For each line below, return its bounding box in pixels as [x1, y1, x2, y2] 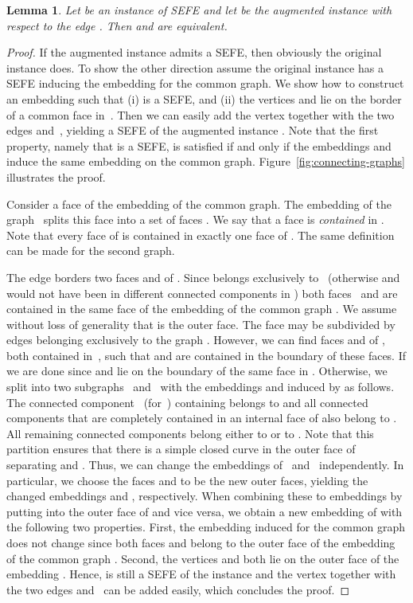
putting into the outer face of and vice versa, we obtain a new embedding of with [6, 503, 403, 519]
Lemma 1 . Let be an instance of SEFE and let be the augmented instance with [6, 2, 392, 18]
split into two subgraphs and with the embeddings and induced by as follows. [6, 378, 395, 395]
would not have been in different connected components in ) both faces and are [6, 284, 398, 301]
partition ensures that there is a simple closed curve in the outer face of [6, 441, 356, 457]
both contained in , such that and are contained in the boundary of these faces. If [6, 347, 407, 363]
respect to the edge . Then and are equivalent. [6, 17, 228, 33]
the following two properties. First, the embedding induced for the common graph [6, 519, 406, 535]
